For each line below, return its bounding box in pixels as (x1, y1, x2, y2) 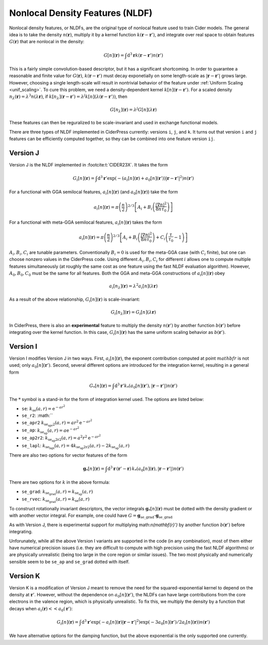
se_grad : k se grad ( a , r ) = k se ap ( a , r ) (21, 488, 93, 496)
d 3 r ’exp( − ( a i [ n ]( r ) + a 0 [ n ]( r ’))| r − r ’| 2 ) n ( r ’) (97, 174, 195, 182)
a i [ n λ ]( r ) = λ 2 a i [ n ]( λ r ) (109, 282, 158, 290)
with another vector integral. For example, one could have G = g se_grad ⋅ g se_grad (9, 512, 173, 520)
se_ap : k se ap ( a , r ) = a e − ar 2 (21, 426, 79, 435)
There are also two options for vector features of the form (9, 452, 128, 458)
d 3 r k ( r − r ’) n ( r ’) (127, 51, 163, 58)
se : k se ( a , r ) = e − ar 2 (21, 404, 66, 412)
